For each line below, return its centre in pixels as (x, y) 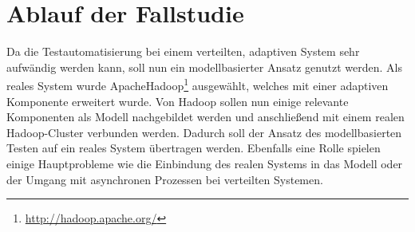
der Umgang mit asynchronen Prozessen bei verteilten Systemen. (165, 179)
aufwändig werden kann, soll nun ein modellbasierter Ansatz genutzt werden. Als (204, 67)
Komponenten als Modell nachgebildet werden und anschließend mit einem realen (206, 117)
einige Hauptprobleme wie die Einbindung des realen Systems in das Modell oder (205, 163)
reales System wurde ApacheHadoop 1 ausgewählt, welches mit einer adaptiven (198, 84)
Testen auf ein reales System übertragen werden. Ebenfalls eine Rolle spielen (194, 148)
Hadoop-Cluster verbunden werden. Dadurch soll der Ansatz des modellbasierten (204, 132)
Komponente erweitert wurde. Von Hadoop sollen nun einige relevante (178, 101)
